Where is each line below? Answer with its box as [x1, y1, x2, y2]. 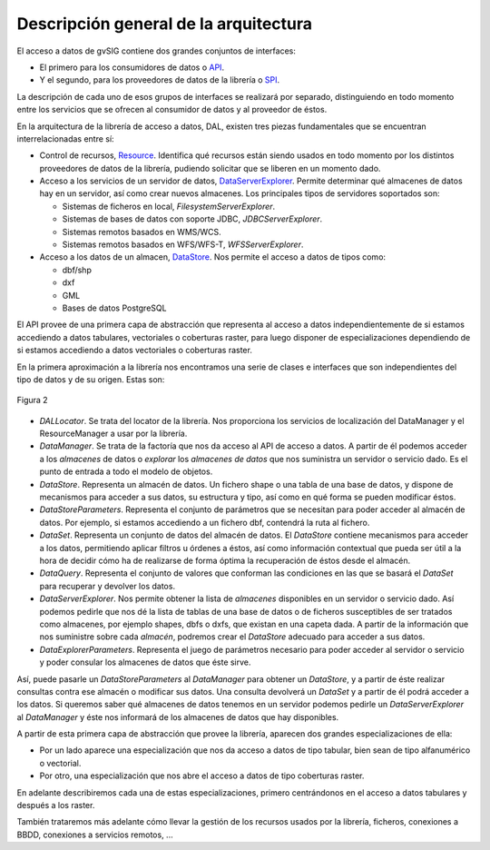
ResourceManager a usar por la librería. [39, 428, 188, 440]
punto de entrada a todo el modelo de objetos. [39, 466, 213, 477]
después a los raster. [16, 800, 95, 811]
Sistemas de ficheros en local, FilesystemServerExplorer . [62, 201, 276, 212]
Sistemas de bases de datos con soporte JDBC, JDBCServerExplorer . [62, 213, 323, 224]
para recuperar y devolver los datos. [39, 580, 176, 591]
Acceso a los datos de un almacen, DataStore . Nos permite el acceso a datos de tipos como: [39, 252, 386, 262]
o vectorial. [39, 757, 82, 768]
